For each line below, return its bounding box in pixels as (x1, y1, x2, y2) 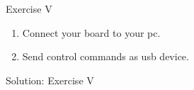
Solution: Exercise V (6, 72, 94, 87)
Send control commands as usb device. (22, 49, 189, 64)
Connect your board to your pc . (22, 25, 161, 40)
